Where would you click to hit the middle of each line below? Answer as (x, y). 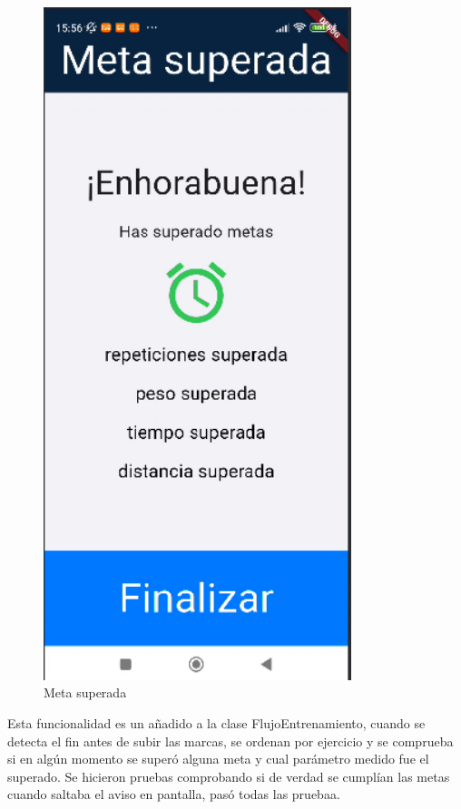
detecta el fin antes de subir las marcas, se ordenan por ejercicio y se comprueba (230, 741)
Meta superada (85, 692)
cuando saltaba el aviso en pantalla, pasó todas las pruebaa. (174, 794)
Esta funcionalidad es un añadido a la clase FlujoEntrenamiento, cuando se (216, 722)
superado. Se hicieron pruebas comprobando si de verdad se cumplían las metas (229, 776)
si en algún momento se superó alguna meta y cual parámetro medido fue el (218, 759)
